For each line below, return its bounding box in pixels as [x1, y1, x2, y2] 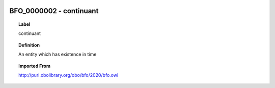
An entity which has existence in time [18, 51, 97, 58]
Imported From [18, 63, 51, 69]
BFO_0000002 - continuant [9, 7, 99, 15]
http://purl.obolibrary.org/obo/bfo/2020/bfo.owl [18, 72, 119, 78]
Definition [18, 42, 40, 48]
